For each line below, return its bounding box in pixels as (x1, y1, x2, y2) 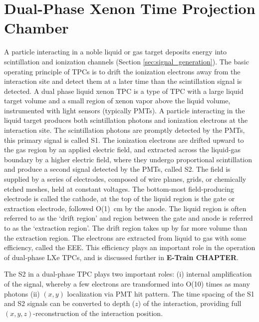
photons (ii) (4, 288, 40, 299)
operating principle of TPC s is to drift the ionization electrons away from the (4, 66, 241, 76)
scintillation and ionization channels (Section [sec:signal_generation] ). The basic (4, 56, 249, 66)
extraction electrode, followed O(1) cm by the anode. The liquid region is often (4, 203, 247, 213)
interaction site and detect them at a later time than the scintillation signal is (4, 76, 242, 86)
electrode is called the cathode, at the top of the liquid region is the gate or (4, 193, 235, 204)
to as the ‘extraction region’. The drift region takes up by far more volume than (4, 223, 248, 233)
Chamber (4, 17, 69, 38)
